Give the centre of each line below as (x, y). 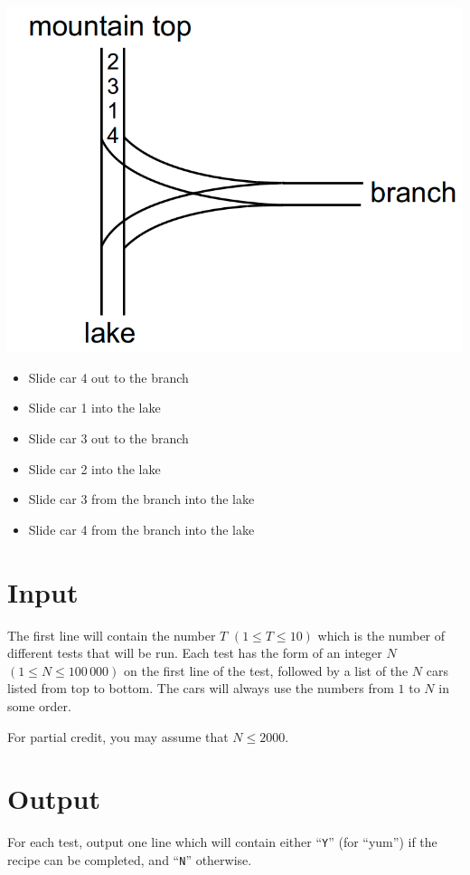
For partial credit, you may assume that (118, 736)
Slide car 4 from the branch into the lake (141, 529)
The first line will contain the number (112, 635)
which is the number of (381, 635)
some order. (39, 705)
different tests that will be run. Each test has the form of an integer (195, 653)
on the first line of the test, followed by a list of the (266, 670)
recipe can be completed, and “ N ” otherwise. (130, 859)
